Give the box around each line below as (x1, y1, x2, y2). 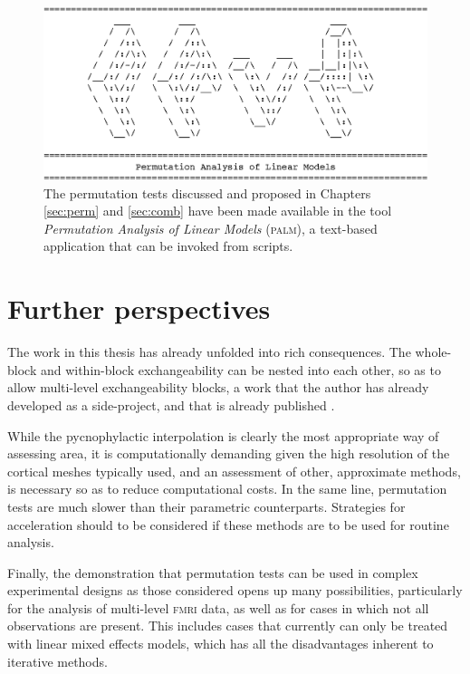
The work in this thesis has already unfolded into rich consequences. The (7, 342, 411, 361)
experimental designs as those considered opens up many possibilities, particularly (7, 581, 463, 600)
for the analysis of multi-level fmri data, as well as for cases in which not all (7, 598, 429, 617)
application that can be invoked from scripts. (43, 236, 293, 255)
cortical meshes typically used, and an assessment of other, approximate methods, (7, 461, 461, 480)
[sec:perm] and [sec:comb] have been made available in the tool (43, 201, 392, 220)
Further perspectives (7, 290, 271, 327)
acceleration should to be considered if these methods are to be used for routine (7, 515, 449, 534)
